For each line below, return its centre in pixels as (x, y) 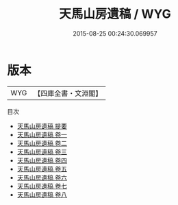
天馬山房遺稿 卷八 (42, 194)
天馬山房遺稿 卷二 (42, 143)
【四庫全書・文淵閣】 (68, 93)
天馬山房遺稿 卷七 (42, 186)
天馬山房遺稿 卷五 (42, 169)
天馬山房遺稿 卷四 (42, 160)
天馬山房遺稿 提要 (42, 126)
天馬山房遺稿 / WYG (115, 14)
